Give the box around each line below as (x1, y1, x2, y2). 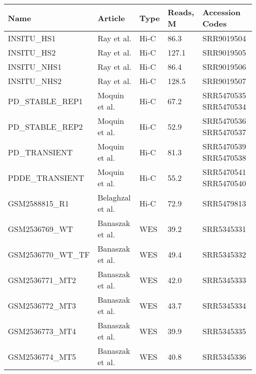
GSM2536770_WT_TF (8, 248, 90, 260)
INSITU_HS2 (8, 47, 56, 58)
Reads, (167, 6, 194, 18)
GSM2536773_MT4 (8, 325, 76, 337)
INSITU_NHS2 (8, 75, 62, 86)
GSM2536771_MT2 (8, 274, 76, 286)
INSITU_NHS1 (8, 61, 62, 72)
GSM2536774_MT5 (8, 350, 76, 362)
